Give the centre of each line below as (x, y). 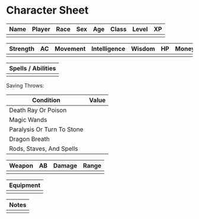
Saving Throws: (25, 85)
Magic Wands (28, 120)
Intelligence (108, 49)
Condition (46, 100)
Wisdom (143, 49)
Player (41, 29)
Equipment (25, 185)
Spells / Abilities (33, 68)
